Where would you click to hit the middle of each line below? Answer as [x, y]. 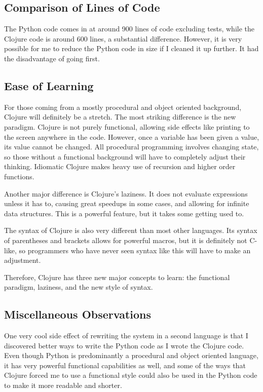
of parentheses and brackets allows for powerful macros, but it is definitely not [126, 240]
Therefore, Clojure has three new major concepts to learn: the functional [117, 277]
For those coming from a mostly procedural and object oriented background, [123, 107]
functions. [19, 176]
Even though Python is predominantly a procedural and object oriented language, [131, 355]
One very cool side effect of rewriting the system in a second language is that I [126, 336]
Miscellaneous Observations [78, 314]
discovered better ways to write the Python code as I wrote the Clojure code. [124, 345]
